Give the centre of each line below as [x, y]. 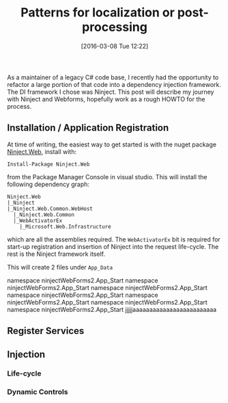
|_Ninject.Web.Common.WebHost [50, 209]
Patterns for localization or [98, 13]
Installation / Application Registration [88, 128]
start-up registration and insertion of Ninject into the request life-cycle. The [113, 246]
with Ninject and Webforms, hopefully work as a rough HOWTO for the [106, 99]
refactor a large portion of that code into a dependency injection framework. [114, 84]
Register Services [46, 331]
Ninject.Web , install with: [42, 151]
